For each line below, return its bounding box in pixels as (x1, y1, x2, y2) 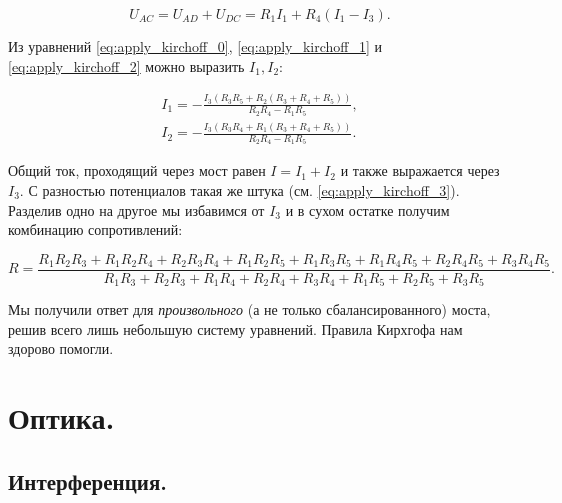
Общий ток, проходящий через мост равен (8, 160, 266, 181)
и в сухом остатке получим (285, 199, 450, 220)
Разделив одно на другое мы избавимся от (8, 199, 265, 220)
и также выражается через (340, 160, 500, 181)
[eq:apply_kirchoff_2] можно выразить (8, 55, 245, 76)
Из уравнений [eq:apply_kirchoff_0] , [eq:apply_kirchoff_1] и (8, 36, 383, 56)
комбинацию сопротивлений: (8, 219, 183, 240)
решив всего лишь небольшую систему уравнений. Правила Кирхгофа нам (8, 318, 463, 339)
